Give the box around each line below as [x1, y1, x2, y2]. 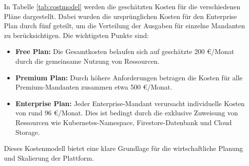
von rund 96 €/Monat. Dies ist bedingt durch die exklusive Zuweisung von [15, 108, 238, 118]
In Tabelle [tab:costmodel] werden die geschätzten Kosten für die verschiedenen [4, 1, 241, 11]
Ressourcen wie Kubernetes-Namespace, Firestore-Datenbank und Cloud [15, 117, 232, 127]
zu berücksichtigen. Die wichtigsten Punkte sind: [4, 30, 149, 40]
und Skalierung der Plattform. [4, 152, 94, 163]
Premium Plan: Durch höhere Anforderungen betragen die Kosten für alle [15, 72, 243, 82]
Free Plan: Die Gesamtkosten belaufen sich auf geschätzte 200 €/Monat [15, 46, 234, 56]
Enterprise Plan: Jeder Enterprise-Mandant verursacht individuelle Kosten [15, 98, 245, 108]
